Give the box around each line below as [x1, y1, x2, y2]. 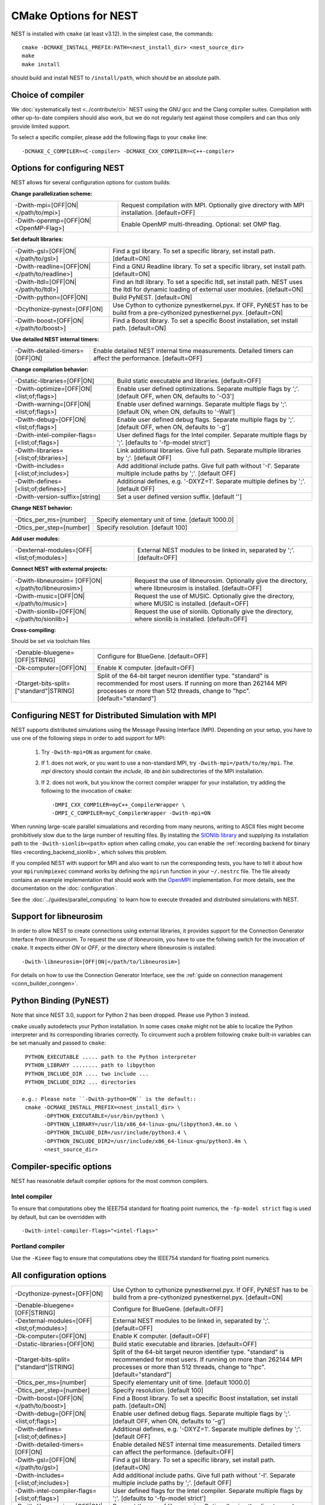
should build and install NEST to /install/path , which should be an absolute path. [11, 74, 221, 81]
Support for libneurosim [11, 911, 103, 922]
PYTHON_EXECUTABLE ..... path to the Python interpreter [25, 1053, 197, 1060]
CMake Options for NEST [11, 9, 138, 22]
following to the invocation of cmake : [41, 787, 132, 795]
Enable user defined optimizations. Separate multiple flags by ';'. [117, 385, 300, 393]
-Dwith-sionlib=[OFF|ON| [14, 607, 87, 615]
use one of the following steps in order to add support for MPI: [11, 734, 166, 742]
